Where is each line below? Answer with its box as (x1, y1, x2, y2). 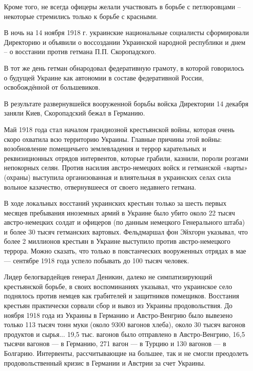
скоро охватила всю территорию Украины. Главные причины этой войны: (4, 134, 222, 144)
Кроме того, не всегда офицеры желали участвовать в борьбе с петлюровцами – (4, 1, 241, 11)
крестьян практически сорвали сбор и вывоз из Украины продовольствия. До (4, 300, 233, 311)
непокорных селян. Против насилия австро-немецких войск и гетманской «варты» (4, 162, 248, 173)
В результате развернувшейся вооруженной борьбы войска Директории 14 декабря (4, 98, 249, 108)
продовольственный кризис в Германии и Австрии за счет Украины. (4, 357, 206, 368)
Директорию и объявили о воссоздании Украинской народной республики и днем (4, 37, 246, 47)
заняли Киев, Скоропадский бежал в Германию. (4, 108, 145, 118)
